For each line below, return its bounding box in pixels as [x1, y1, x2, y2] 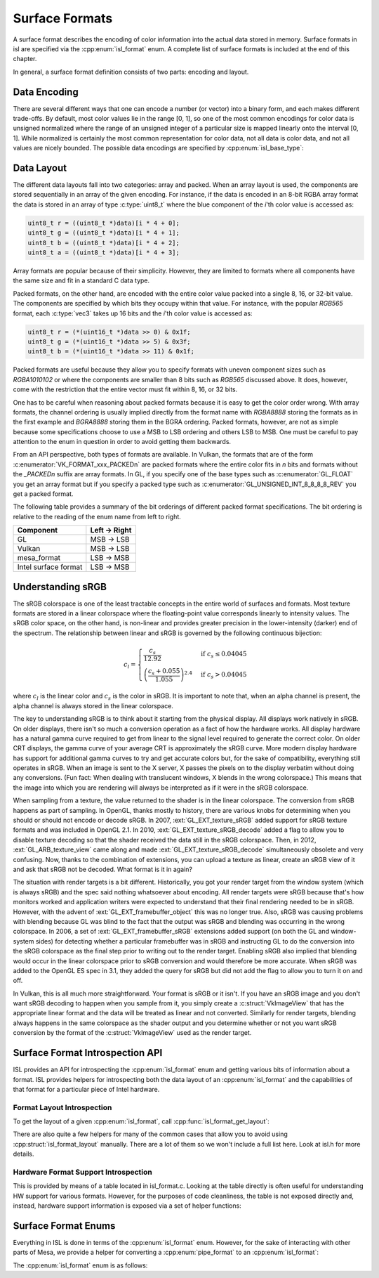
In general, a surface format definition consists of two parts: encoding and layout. [13, 67, 249, 76]
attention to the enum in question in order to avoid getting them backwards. [13, 438, 232, 446]
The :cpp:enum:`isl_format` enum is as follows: [13, 1261, 148, 1270]
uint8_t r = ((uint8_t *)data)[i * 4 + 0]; [27, 219, 180, 227]
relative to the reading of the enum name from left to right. [13, 512, 182, 521]
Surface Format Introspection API [13, 1047, 163, 1059]
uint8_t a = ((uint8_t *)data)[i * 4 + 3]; [27, 249, 180, 256]
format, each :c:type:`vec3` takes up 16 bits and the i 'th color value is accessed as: [13, 309, 253, 318]
